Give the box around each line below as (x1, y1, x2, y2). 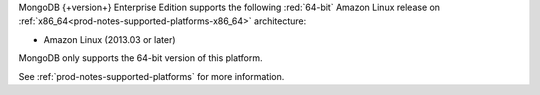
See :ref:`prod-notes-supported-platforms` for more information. (18, 70, 285, 82)
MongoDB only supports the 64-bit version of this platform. (18, 52, 264, 64)
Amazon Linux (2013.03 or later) (43, 33, 176, 45)
